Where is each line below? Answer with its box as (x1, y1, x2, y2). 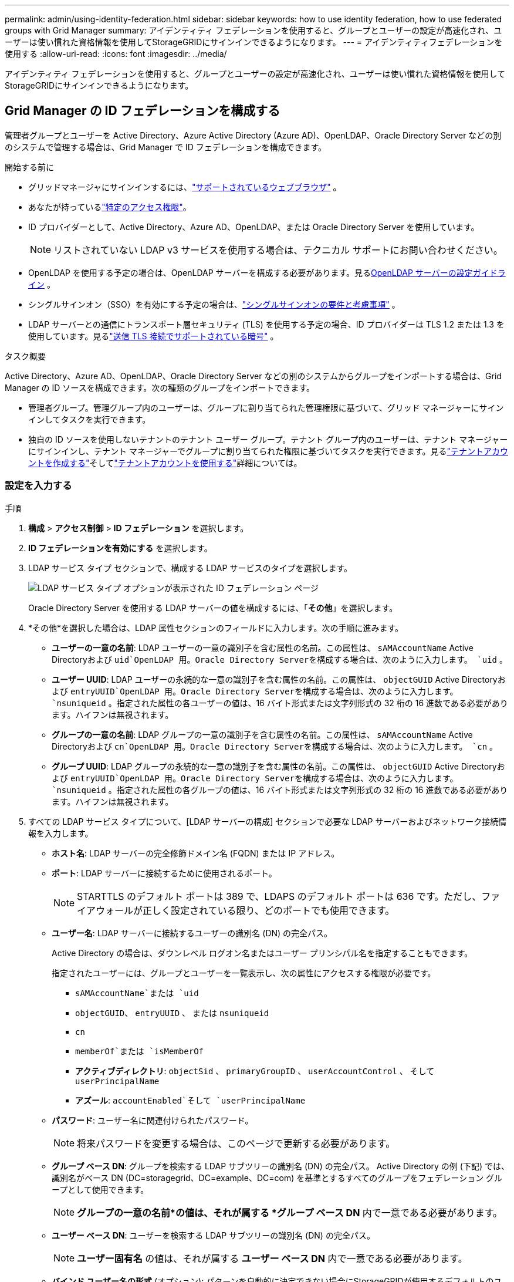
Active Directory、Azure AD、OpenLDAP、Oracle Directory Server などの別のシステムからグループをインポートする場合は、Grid (5, 370, 502, 381)
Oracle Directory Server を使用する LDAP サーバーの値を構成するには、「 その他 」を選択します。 (28, 602, 398, 613)
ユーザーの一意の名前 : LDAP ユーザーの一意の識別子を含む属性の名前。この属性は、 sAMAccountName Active (52, 642, 474, 653)
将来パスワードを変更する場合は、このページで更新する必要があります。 (77, 1137, 395, 1149)
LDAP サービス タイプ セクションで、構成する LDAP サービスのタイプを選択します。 (28, 562, 353, 573)
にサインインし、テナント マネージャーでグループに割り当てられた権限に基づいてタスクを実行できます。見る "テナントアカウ (28, 446, 508, 456)
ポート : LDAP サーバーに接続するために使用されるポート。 (52, 868, 277, 878)
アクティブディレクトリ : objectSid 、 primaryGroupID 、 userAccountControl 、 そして (75, 1065, 435, 1076)
